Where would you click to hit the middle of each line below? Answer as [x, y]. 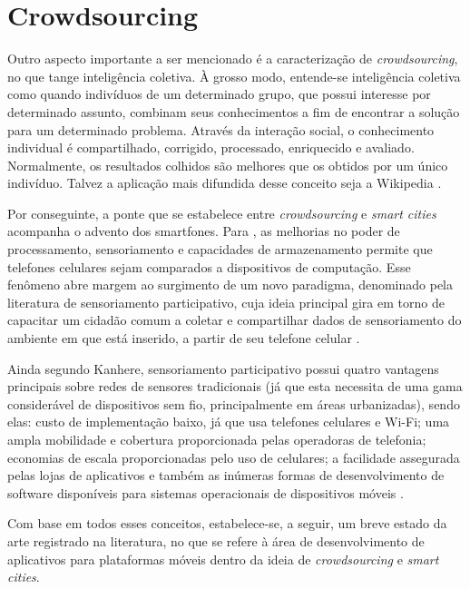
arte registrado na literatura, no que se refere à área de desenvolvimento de [216, 540]
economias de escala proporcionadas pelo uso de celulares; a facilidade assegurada [234, 457]
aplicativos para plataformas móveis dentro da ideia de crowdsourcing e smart [223, 559]
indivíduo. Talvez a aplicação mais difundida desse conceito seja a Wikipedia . [225, 183]
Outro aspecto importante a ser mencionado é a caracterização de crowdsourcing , [233, 59]
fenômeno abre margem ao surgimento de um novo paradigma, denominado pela [230, 285]
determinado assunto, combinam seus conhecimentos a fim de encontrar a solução [234, 111]
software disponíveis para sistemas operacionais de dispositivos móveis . [206, 492]
